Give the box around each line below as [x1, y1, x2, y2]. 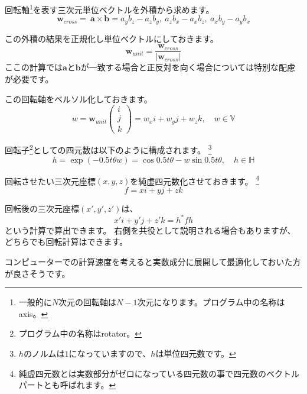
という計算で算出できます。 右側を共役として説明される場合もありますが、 [5, 224, 296, 236]
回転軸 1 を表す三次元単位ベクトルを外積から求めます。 [5, 2, 214, 15]
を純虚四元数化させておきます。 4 [130, 173, 260, 187]
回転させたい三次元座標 [5, 175, 96, 187]
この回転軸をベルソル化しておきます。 [5, 92, 152, 105]
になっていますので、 [68, 347, 151, 360]
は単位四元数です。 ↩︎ [155, 347, 236, 360]
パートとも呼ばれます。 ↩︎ [18, 379, 116, 391]
